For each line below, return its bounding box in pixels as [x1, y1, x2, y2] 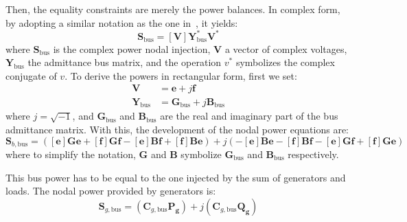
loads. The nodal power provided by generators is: [5, 184, 216, 198]
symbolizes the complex [235, 55, 335, 69]
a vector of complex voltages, [224, 41, 347, 56]
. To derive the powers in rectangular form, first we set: [65, 68, 297, 82]
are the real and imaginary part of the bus [160, 109, 338, 123]
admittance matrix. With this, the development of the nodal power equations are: [5, 122, 349, 136]
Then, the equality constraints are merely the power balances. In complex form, [5, 2, 340, 16]
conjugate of [5, 68, 57, 82]
